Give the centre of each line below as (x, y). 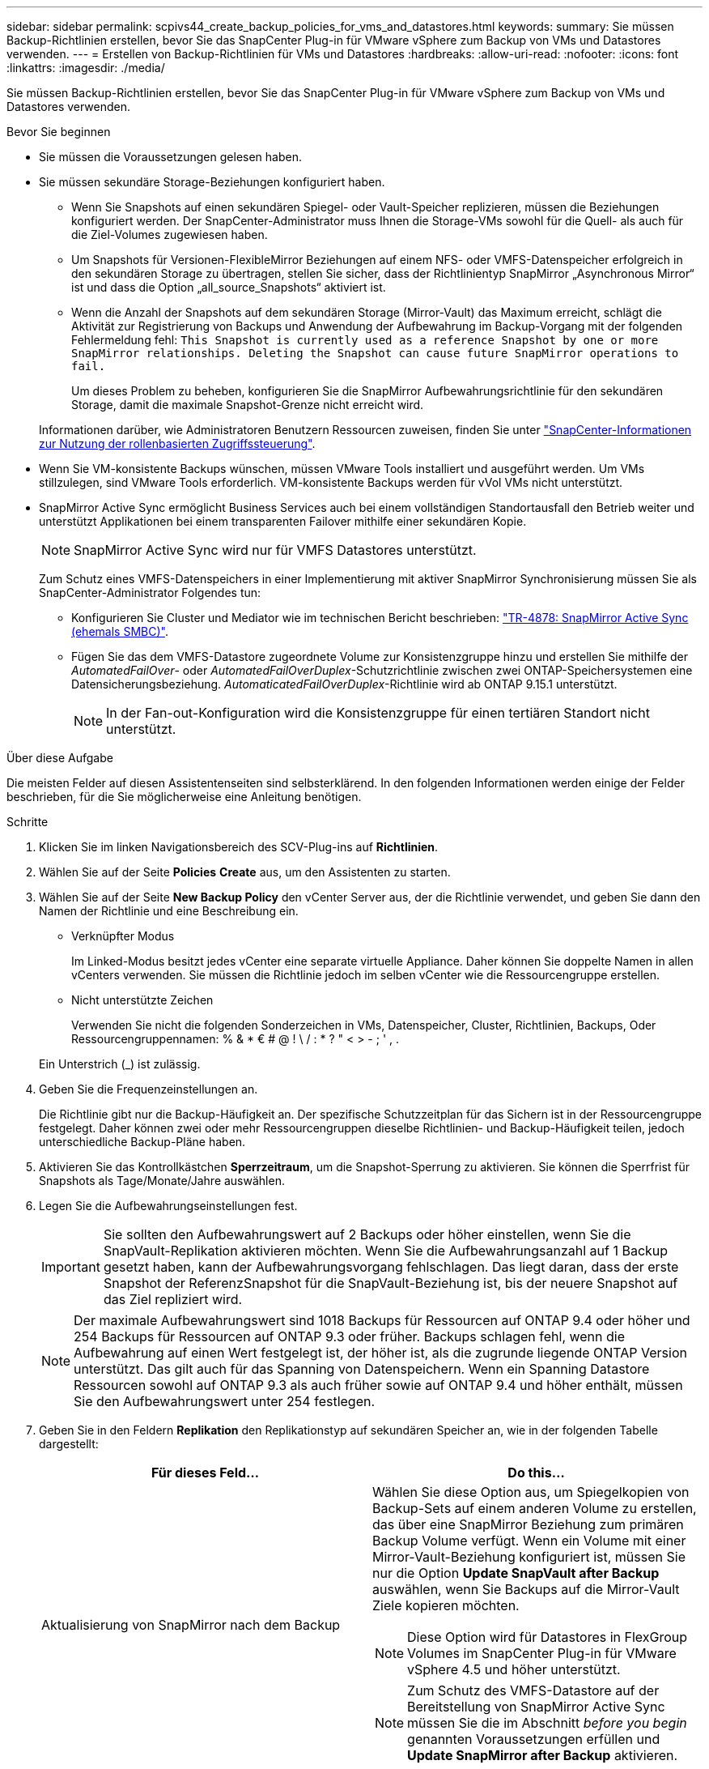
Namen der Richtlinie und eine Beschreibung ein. (169, 911)
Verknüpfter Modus (123, 936)
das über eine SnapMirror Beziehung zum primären (528, 1524)
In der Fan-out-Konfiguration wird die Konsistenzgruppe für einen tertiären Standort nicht (378, 713)
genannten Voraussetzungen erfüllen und (534, 1739)
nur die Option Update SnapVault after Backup (516, 1573)
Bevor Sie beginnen (59, 132)
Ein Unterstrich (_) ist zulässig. (120, 1064)
